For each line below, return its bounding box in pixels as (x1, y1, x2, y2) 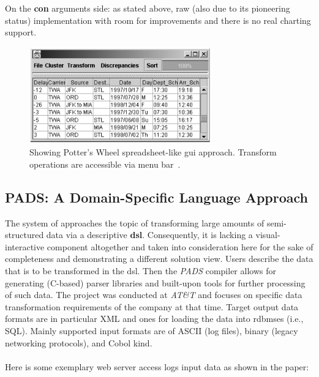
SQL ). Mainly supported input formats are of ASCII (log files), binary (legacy (5, 324, 298, 337)
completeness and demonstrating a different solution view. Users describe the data (5, 252, 313, 265)
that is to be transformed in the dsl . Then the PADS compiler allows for (5, 264, 276, 277)
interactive (5, 240, 45, 253)
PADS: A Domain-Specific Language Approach (5, 187, 308, 206)
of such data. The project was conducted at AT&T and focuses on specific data (5, 288, 302, 301)
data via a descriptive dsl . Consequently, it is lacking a (46, 228, 253, 241)
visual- (255, 228, 280, 241)
